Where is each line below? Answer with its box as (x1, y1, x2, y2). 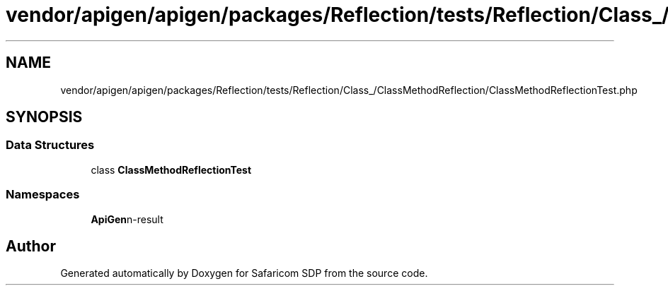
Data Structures (6, 138, 95, 153)
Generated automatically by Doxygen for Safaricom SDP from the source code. (60, 267, 428, 280)
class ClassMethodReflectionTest (91, 163, 252, 176)
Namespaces (6, 187, 80, 202)
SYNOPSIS (6, 108, 83, 126)
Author (6, 237, 56, 255)
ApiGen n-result (91, 213, 163, 225)
